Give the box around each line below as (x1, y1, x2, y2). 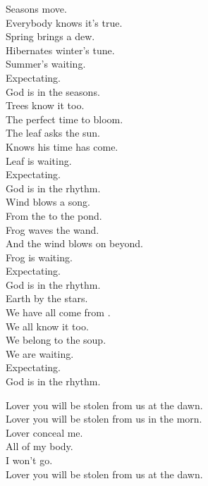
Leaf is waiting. (6, 153, 72, 168)
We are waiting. (6, 346, 74, 361)
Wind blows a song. (6, 194, 90, 209)
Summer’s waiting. (6, 56, 86, 71)
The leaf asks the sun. (6, 125, 100, 140)
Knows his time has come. (6, 139, 118, 154)
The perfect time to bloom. (6, 111, 123, 126)
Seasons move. (6, 1, 67, 15)
